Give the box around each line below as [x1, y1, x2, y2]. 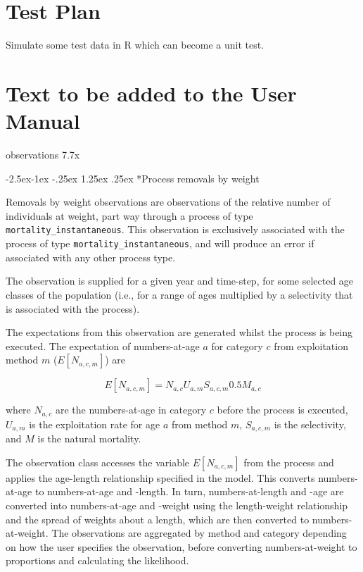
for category [211, 338, 263, 353]
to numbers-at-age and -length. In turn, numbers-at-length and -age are [34, 484, 344, 499]
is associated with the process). [6, 301, 140, 316]
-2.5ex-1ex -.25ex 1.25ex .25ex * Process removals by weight [6, 170, 260, 185]
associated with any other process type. [6, 249, 176, 264]
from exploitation [274, 338, 348, 353]
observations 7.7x [6, 147, 80, 162]
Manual [6, 106, 80, 135]
